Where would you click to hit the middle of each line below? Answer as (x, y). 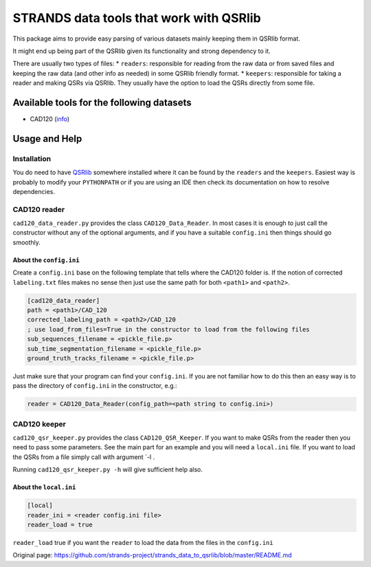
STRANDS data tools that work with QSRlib (137, 18)
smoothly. (27, 242)
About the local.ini (44, 487)
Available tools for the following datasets (102, 102)
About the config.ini (46, 260)
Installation (32, 158)
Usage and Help (47, 139)
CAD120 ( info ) (50, 119)
